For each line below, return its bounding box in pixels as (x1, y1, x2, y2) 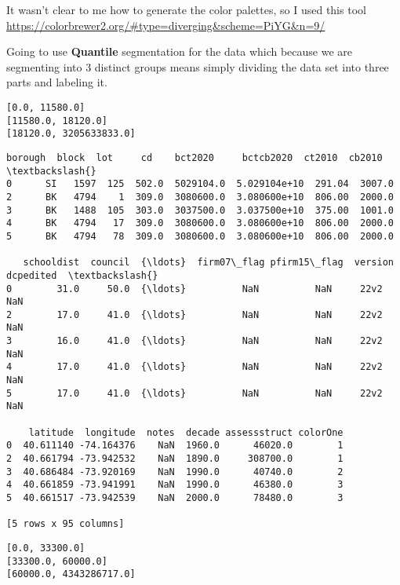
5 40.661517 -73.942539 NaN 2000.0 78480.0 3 (6, 492, 344, 503)
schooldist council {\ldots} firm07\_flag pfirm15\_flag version (23, 257, 394, 269)
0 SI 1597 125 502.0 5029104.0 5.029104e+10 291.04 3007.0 (6, 178, 394, 190)
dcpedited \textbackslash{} (6, 269, 158, 281)
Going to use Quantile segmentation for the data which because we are (6, 43, 353, 60)
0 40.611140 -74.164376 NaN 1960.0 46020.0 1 (6, 440, 344, 452)
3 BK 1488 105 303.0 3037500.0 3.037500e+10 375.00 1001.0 (6, 204, 394, 216)
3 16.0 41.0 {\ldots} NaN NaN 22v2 (6, 335, 383, 347)
